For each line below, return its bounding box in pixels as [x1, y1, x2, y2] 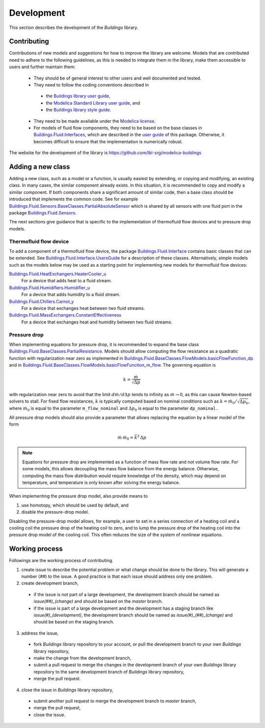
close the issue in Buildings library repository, [21, 687, 114, 693]
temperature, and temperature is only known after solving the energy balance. [22, 480, 180, 485]
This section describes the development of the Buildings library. [9, 25, 138, 30]
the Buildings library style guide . [46, 107, 111, 113]
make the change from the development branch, [33, 655, 132, 661]
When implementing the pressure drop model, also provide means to [9, 493, 148, 499]
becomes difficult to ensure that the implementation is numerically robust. [33, 138, 183, 144]
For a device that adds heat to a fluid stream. [21, 278, 112, 284]
